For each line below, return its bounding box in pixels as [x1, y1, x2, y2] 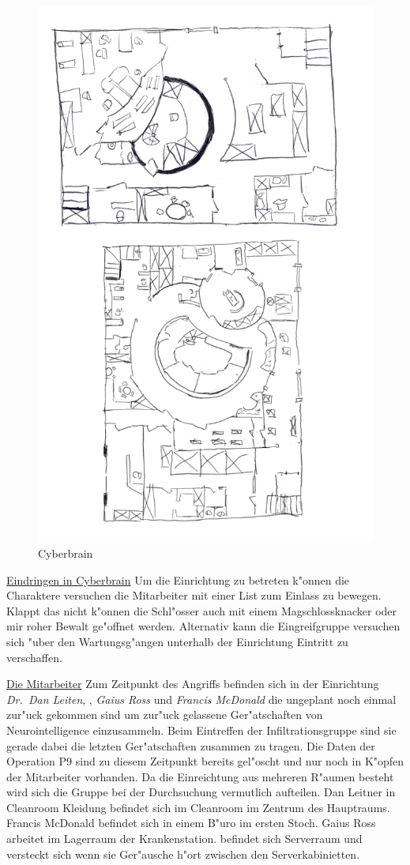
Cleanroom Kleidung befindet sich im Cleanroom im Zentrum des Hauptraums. [6, 799, 390, 815]
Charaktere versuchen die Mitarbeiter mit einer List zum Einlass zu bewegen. [6, 587, 382, 604]
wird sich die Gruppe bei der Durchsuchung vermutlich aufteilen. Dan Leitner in [6, 784, 396, 800]
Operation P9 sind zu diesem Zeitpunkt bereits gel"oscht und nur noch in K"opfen [6, 753, 404, 769]
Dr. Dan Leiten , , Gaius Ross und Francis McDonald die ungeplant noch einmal [6, 690, 397, 707]
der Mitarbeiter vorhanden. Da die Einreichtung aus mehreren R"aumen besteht [6, 768, 394, 784]
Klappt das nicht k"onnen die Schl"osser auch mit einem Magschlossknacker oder [6, 602, 397, 619]
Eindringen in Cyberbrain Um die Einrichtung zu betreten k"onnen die [6, 571, 350, 588]
